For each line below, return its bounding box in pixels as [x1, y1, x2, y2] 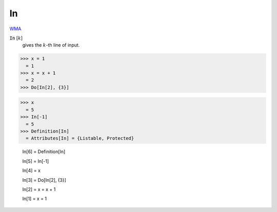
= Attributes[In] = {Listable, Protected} [26, 136, 134, 141]
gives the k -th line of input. [22, 42, 80, 48]
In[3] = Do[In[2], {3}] [22, 177, 67, 183]
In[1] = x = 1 [22, 196, 47, 202]
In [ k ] [9, 35, 23, 41]
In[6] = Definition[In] [22, 149, 66, 155]
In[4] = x [22, 167, 41, 174]
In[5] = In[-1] [22, 158, 49, 164]
